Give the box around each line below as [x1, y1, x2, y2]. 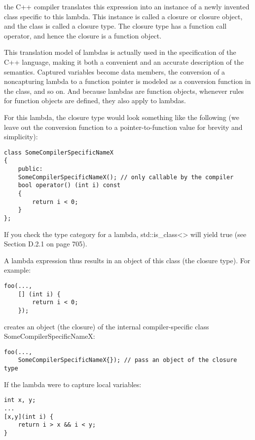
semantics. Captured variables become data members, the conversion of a [4, 66, 225, 77]
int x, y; [4, 397, 36, 404]
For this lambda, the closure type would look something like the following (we [4, 112, 239, 122]
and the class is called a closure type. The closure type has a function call [4, 21, 227, 31]
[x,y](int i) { [4, 413, 54, 420]
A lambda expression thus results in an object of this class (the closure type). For [4, 255, 251, 265]
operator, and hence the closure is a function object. [4, 30, 162, 40]
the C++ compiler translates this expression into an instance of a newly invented [4, 1, 250, 11]
